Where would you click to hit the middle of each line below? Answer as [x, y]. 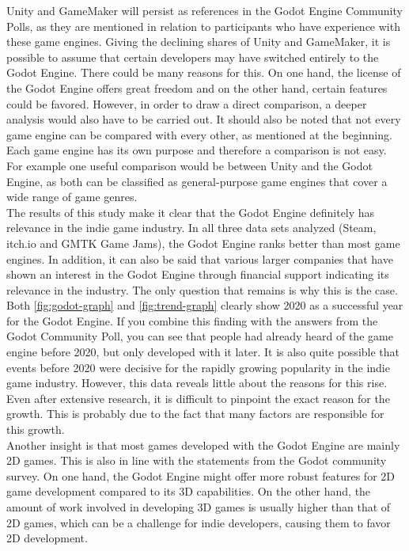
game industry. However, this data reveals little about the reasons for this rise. [197, 383]
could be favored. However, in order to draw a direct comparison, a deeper [187, 103]
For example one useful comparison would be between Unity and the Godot [189, 165]
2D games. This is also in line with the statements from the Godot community [197, 460]
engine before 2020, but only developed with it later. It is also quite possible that [203, 352]
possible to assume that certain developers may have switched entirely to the [193, 57]
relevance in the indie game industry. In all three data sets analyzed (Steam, [191, 228]
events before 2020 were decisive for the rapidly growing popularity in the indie [198, 367]
